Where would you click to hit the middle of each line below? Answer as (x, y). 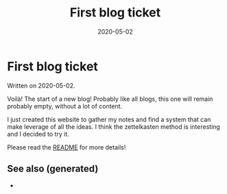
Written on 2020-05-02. (41, 85)
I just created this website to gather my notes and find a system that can (109, 119)
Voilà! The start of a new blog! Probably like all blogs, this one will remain (110, 99)
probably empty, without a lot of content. (65, 106)
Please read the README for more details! (67, 147)
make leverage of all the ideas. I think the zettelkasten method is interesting (114, 126)
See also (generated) (53, 169)
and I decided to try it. (38, 134)
